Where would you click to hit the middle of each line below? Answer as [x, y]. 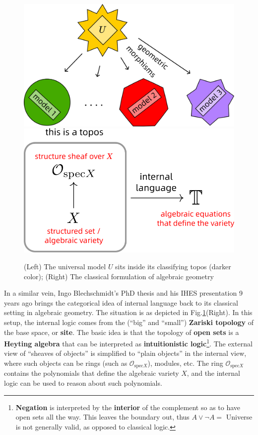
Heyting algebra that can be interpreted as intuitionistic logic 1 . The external [128, 343]
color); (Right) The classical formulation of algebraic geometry [119, 276]
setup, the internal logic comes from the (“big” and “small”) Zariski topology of [129, 322]
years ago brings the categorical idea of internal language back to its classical [121, 302]
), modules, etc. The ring [185, 363]
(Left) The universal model [65, 266]
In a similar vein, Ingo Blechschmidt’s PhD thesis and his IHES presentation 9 [123, 293]
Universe [239, 417]
